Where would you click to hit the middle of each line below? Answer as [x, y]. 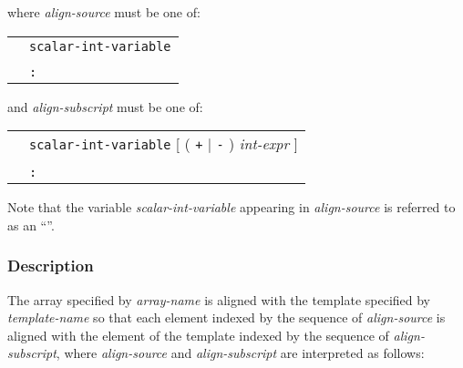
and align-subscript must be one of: [105, 106]
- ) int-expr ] [257, 144]
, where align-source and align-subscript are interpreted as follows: [240, 353]
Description [51, 266]
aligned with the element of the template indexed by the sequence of [198, 335]
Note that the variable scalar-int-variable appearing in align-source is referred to [231, 207]
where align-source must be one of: [104, 12]
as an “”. [31, 225]
